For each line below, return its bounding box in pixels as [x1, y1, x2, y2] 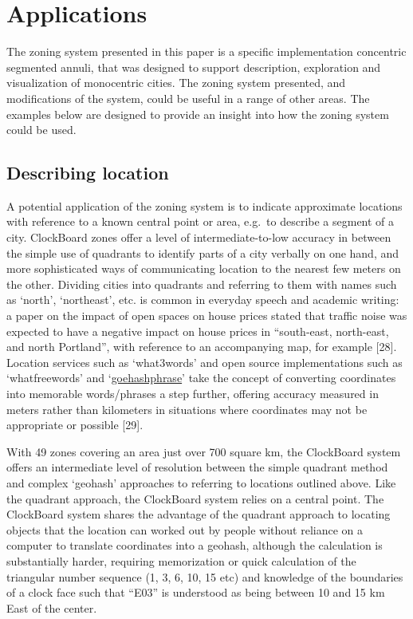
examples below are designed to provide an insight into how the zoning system [6, 105, 389, 122]
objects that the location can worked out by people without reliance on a [6, 521, 363, 538]
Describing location [6, 160, 169, 185]
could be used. [6, 121, 77, 138]
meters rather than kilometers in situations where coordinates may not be [6, 400, 368, 417]
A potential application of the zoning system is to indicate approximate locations [6, 197, 403, 214]
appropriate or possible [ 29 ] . [6, 416, 144, 433]
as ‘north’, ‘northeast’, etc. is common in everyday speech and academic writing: [6, 291, 399, 308]
